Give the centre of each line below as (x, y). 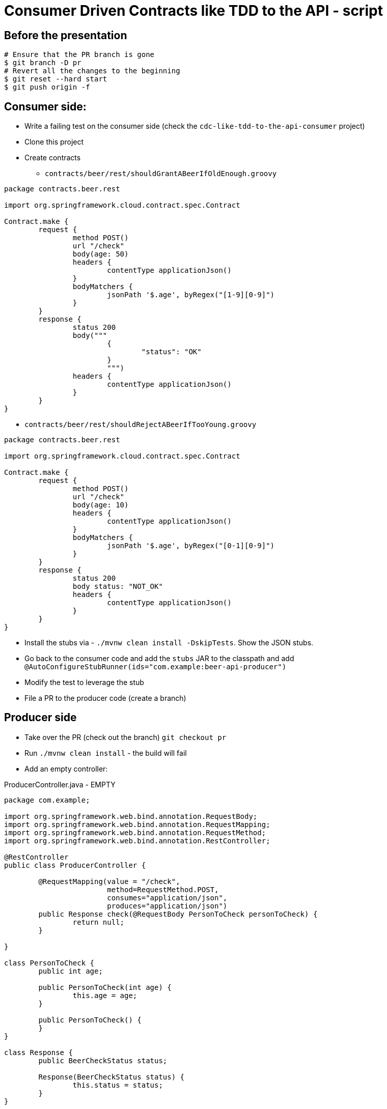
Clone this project (54, 142)
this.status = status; (118, 1085)
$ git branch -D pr (43, 63)
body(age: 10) (101, 505)
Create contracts (53, 158)
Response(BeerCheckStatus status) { (112, 1077)
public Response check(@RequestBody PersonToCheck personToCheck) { (178, 914)
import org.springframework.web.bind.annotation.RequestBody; (131, 816)
